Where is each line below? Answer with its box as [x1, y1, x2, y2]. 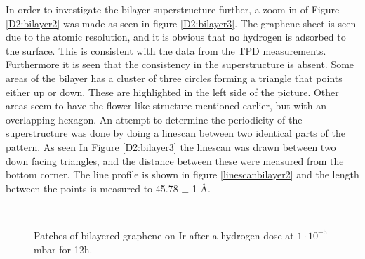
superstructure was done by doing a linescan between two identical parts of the [6, 126, 345, 140]
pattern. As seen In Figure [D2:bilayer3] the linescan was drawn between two [6, 139, 336, 154]
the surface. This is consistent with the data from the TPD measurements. [6, 43, 326, 58]
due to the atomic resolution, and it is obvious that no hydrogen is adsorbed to [6, 29, 346, 44]
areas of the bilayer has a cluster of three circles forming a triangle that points [6, 70, 343, 85]
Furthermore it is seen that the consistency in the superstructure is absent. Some [6, 57, 354, 72]
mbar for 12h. [34, 241, 93, 256]
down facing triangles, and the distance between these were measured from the [6, 153, 344, 168]
